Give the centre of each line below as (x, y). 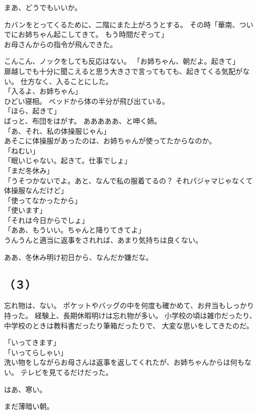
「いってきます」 (32, 342)
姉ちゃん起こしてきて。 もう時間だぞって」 (97, 34)
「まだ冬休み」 (29, 170)
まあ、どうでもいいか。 (43, 7)
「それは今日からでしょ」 (47, 220)
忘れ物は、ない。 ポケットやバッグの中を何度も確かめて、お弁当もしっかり (129, 305)
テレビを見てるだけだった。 (67, 372)
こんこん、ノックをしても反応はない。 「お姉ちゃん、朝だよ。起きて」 (122, 61)
